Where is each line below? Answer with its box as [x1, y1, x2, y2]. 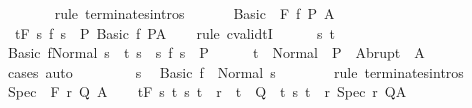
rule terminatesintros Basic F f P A [54, 3, 335, 23]
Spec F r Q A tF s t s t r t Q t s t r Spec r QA [7, 81, 407, 102]
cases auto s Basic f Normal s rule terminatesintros [7, 61, 464, 82]
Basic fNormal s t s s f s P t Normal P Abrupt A [7, 42, 425, 63]
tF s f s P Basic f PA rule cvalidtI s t [14, 22, 336, 43]
